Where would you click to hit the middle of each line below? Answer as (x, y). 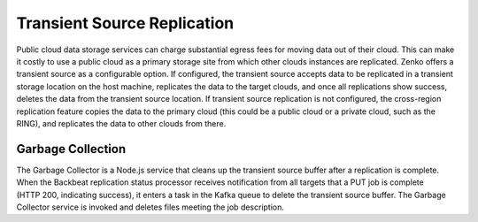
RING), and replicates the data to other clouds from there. (121, 123)
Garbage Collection (71, 149)
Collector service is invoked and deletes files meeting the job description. (150, 207)
